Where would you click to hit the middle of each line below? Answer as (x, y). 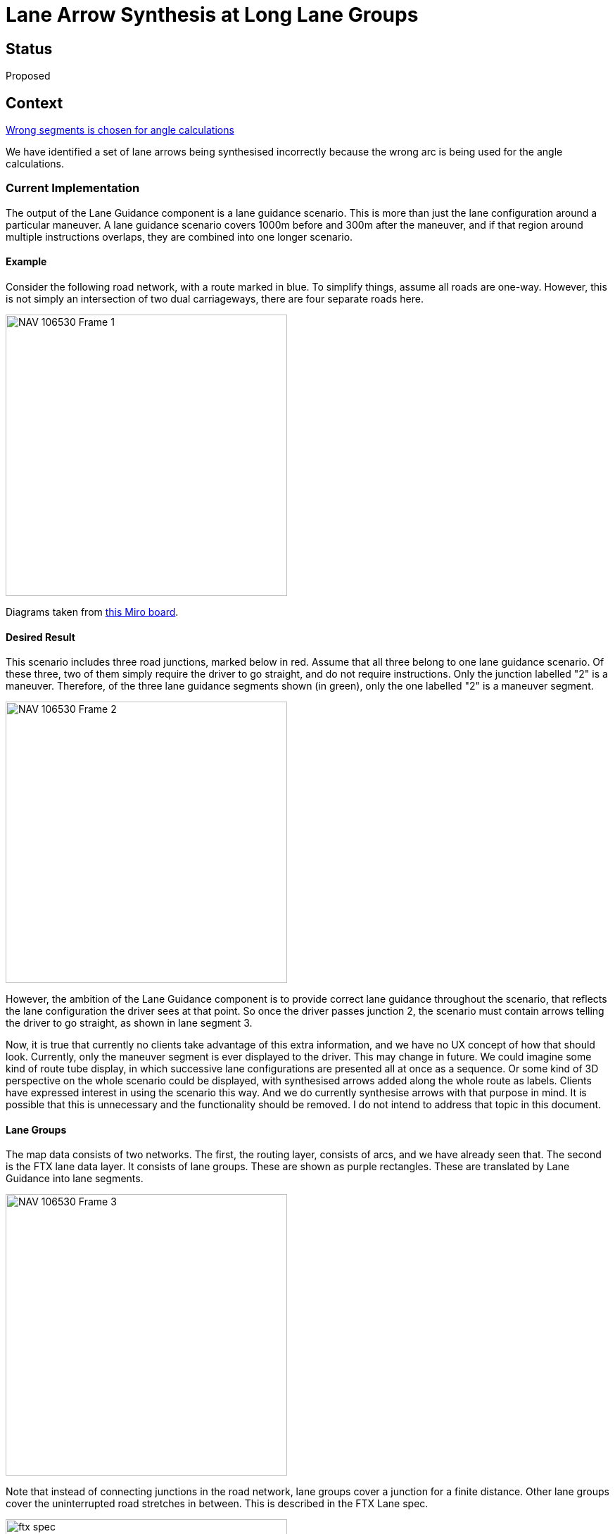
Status (29, 49)
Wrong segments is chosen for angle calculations (120, 130)
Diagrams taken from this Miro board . (92, 611)
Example (26, 262)
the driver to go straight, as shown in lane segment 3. (129, 1023)
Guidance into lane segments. (75, 1179)
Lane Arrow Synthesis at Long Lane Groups (212, 15)
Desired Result (40, 637)
